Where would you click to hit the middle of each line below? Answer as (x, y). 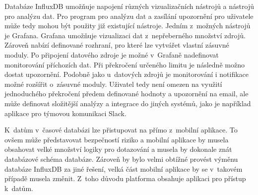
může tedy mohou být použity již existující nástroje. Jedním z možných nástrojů (128, 26)
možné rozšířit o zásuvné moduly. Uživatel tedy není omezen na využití (113, 84)
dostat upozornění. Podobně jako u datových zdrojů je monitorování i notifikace (127, 74)
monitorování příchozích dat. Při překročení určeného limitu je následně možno (125, 64)
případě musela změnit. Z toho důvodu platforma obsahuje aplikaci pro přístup (125, 178)
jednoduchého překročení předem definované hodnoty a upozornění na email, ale (127, 94)
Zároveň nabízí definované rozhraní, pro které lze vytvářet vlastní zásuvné (117, 45)
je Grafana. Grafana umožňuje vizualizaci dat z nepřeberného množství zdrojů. (125, 35)
